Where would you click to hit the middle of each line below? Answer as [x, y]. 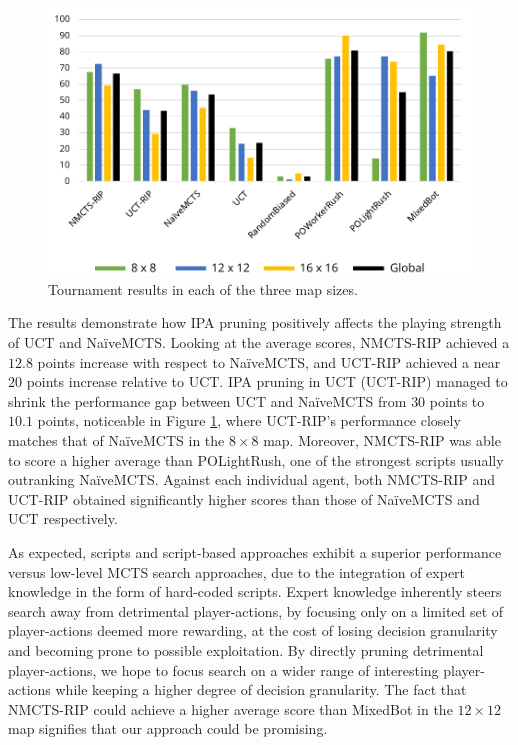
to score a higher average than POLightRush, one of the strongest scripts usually [256, 459]
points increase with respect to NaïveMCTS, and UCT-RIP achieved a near [269, 361]
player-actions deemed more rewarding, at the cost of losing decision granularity [253, 630]
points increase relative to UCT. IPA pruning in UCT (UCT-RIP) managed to [267, 381]
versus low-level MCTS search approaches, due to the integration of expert [237, 571]
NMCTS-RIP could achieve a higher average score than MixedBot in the [230, 708]
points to [457, 400]
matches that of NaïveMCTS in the [116, 440]
